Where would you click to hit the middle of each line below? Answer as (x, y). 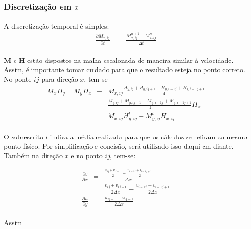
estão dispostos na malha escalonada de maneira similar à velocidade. (130, 60)
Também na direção (33, 155)
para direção (60, 79)
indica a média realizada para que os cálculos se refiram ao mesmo (149, 136)
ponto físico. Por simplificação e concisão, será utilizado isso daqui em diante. (119, 146)
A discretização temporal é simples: (56, 26)
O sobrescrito (24, 136)
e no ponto (87, 155)
